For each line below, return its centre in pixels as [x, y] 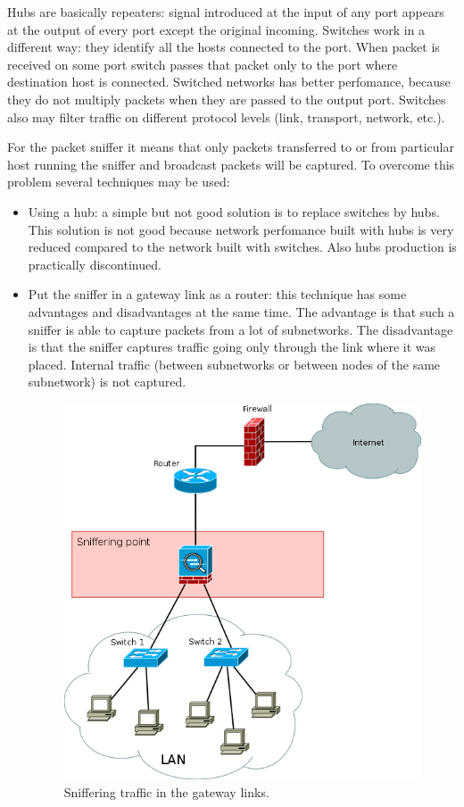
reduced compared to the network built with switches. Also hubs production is [242, 247]
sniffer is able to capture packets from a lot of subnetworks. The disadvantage [240, 329]
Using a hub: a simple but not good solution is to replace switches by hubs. [234, 211]
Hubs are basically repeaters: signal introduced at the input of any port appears [226, 12]
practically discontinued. [95, 264]
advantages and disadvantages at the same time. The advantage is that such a [241, 311]
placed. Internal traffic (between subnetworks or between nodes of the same [234, 364]
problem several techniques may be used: [119, 182]
